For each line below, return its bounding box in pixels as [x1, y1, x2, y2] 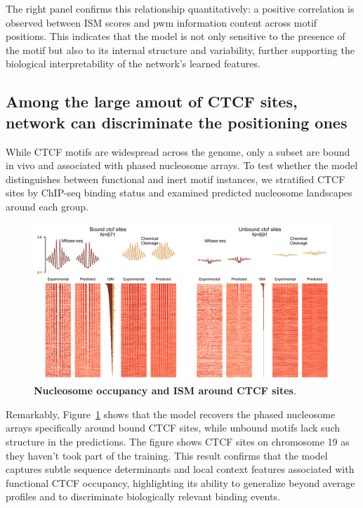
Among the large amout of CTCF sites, [6, 91, 298, 112]
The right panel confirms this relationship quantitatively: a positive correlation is [6, 1, 355, 15]
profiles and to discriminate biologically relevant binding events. [6, 489, 280, 504]
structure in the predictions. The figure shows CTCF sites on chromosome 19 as [6, 434, 350, 448]
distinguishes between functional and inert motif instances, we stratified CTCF [6, 171, 345, 186]
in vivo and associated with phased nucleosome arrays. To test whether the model [6, 158, 358, 173]
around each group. [6, 199, 88, 213]
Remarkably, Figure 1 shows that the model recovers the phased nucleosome [6, 406, 336, 421]
